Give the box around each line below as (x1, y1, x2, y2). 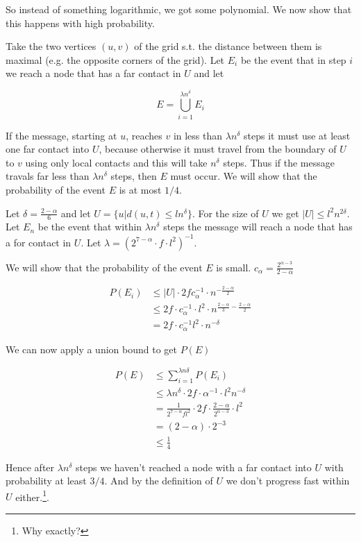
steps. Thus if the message (223, 155, 335, 169)
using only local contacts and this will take (25, 155, 208, 169)
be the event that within (37, 219, 142, 234)
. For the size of (192, 205, 259, 220)
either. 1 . (15, 487, 49, 504)
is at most (119, 183, 162, 197)
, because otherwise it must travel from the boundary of (99, 142, 337, 156)
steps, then (110, 169, 157, 183)
